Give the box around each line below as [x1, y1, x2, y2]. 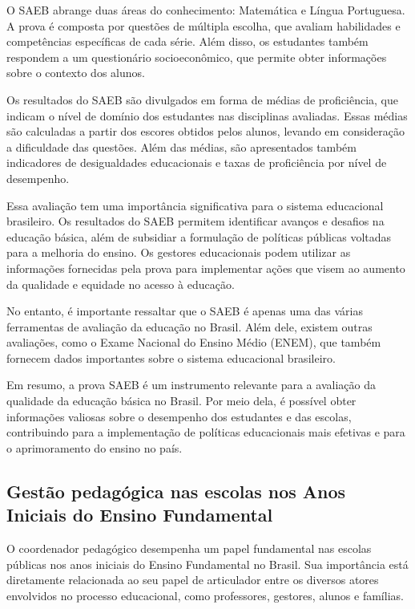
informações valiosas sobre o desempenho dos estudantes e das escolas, [6, 408, 352, 424]
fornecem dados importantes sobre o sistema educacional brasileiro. [6, 349, 336, 366]
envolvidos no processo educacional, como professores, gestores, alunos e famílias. [6, 587, 404, 603]
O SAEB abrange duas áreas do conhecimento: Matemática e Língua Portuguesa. [6, 2, 405, 18]
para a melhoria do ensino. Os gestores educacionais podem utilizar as [6, 244, 351, 261]
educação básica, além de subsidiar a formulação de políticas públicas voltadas [6, 228, 392, 245]
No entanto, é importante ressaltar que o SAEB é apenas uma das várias [6, 302, 364, 319]
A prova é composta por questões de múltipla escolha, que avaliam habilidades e [6, 17, 401, 34]
